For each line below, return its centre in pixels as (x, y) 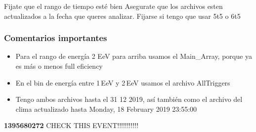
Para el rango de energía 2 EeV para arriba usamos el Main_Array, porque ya (134, 56)
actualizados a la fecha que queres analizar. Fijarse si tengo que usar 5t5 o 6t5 (122, 16)
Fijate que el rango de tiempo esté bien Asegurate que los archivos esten (113, 6)
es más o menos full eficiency (59, 66)
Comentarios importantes (56, 38)
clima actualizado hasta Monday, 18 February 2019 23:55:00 (106, 109)
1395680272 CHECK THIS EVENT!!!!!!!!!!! (71, 125)
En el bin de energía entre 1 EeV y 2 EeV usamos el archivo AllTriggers (123, 82)
